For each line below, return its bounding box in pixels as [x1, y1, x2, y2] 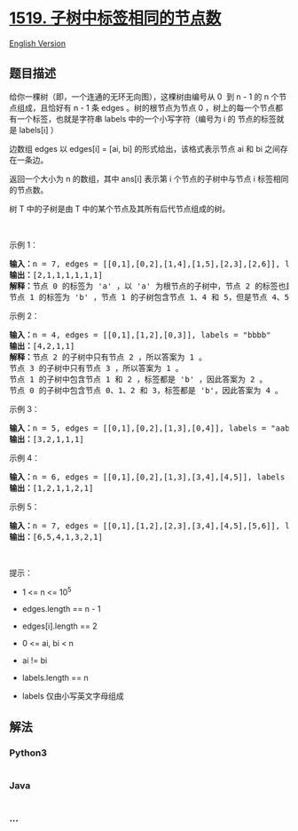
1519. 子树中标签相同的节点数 [9, 8, 222, 28]
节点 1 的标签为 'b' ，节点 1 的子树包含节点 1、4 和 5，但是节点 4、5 [9, 292, 290, 302]
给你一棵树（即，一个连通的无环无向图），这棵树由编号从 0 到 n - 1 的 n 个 [9, 91, 279, 102]
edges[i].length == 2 [21, 621, 98, 631]
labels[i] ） [19, 124, 59, 135]
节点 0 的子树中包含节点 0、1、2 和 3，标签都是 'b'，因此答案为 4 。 [9, 385, 284, 395]
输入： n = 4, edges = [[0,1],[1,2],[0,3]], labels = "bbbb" [9, 329, 271, 340]
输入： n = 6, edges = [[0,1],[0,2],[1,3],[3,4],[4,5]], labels [9, 471, 286, 482]
